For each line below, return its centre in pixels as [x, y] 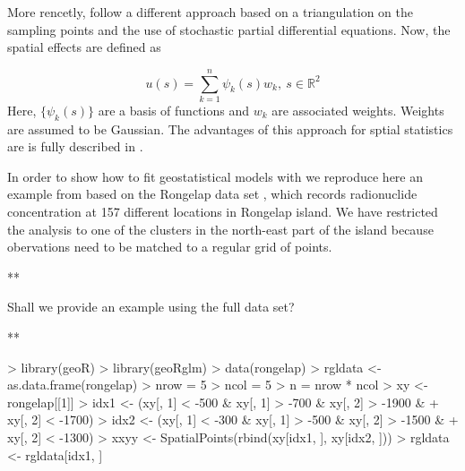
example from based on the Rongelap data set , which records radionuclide [212, 194]
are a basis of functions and [173, 110]
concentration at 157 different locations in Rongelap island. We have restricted [223, 212]
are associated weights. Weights [358, 110]
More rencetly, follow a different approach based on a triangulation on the [210, 12]
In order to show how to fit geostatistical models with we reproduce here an [215, 176]
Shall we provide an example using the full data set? [151, 307]
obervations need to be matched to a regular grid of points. [170, 247]
